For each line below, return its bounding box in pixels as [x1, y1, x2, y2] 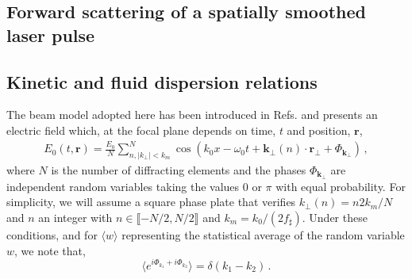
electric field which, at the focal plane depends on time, [6, 121, 276, 138]
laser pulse [6, 22, 95, 47]
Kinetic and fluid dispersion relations [6, 69, 318, 94]
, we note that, [14, 242, 86, 258]
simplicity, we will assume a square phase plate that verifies [6, 193, 296, 210]
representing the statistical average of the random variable [121, 226, 405, 243]
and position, [287, 121, 351, 138]
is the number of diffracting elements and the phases [51, 161, 306, 178]
